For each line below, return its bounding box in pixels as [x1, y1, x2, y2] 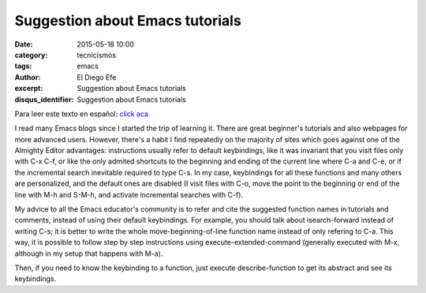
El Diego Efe [77, 72, 117, 82]
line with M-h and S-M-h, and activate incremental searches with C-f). [14, 190, 244, 199]
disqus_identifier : [14, 95, 74, 104]
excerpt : [14, 84, 43, 93]
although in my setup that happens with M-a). [14, 249, 163, 258]
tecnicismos [77, 50, 117, 59]
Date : [14, 39, 33, 49]
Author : [14, 72, 41, 82]
